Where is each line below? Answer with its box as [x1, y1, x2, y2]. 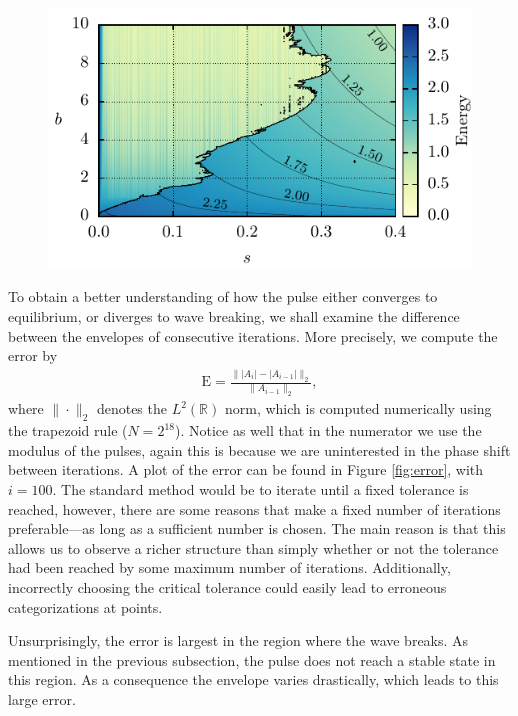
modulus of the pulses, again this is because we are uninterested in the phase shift [8, 439, 511, 460]
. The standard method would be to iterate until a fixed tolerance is [52, 478, 469, 499]
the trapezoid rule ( [8, 420, 128, 441]
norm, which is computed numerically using [224, 398, 492, 419]
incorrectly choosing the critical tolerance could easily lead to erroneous [8, 576, 447, 597]
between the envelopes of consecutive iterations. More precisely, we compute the [8, 325, 498, 346]
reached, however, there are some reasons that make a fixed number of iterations [8, 498, 501, 519]
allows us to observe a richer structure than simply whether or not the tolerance [8, 537, 499, 558]
